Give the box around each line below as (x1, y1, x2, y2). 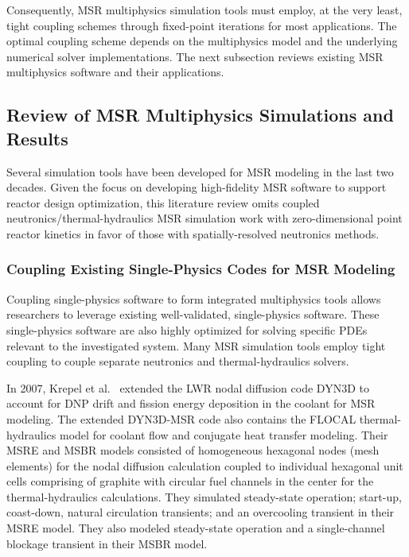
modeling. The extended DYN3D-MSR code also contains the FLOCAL (6, 410, 356, 427)
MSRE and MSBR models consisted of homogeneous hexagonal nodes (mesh (6, 442, 380, 458)
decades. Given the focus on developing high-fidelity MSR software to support (6, 179, 387, 195)
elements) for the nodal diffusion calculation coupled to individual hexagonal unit (6, 457, 403, 474)
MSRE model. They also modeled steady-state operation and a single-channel (6, 520, 385, 536)
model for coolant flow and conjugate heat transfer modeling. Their (60, 426, 388, 443)
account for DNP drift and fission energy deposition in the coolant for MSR (6, 395, 376, 412)
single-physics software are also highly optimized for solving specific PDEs (6, 321, 368, 338)
